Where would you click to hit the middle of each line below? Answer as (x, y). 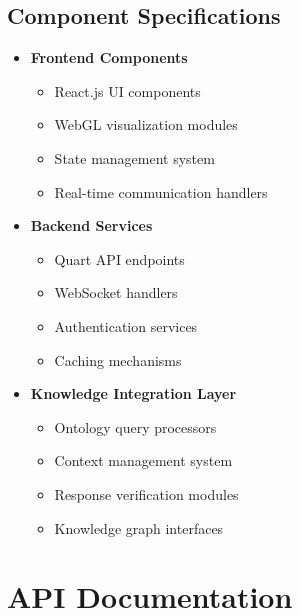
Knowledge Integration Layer (133, 393)
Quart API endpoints (119, 258)
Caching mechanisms (118, 359)
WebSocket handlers (116, 292)
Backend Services (91, 225)
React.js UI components (127, 90)
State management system (134, 157)
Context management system (143, 460)
